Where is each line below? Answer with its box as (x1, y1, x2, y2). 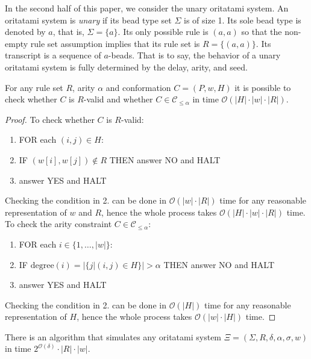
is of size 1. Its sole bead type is (184, 13, 301, 26)
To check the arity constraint (5, 217, 112, 230)
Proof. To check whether (5, 113, 95, 125)
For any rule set (5, 81, 63, 93)
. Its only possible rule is (118, 25, 209, 38)
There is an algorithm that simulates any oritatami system (5, 330, 222, 343)
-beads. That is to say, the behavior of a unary (108, 49, 281, 61)
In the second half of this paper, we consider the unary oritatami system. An (5, 2, 289, 14)
